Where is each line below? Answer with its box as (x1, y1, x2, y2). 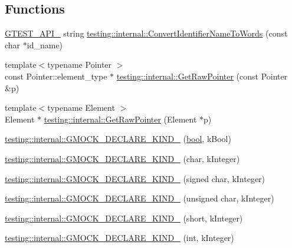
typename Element (47, 101, 115, 114)
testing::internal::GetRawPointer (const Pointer (116, 70, 288, 82)
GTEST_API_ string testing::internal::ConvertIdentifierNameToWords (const (5, 27, 288, 39)
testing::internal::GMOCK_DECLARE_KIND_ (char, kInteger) (5, 152, 240, 164)
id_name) (27, 38, 63, 51)
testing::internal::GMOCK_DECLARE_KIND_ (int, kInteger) (5, 232, 234, 244)
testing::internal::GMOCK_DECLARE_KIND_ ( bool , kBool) (5, 133, 231, 145)
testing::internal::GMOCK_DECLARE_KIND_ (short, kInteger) (5, 211, 243, 224)
